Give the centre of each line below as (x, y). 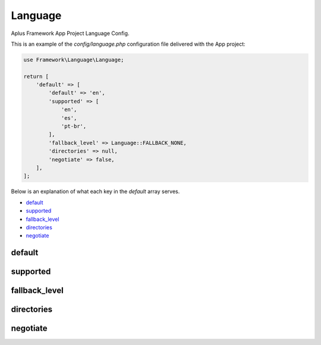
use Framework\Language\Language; (74, 60)
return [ (36, 76)
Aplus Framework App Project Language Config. (70, 33)
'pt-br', (74, 126)
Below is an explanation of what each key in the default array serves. (95, 192)
